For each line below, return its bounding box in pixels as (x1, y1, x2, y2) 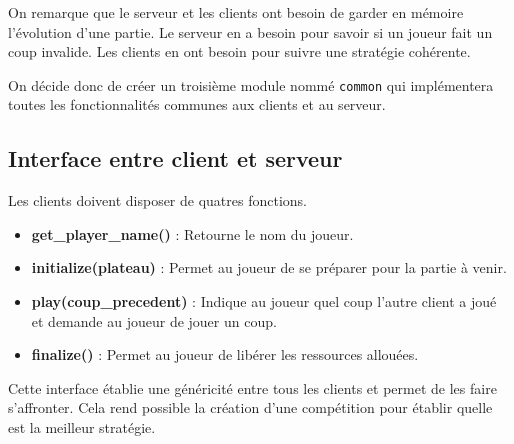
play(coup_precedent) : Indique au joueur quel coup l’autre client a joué (31, 291, 497, 312)
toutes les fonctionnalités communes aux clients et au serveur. (8, 94, 386, 115)
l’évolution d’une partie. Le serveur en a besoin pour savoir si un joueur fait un (8, 21, 493, 42)
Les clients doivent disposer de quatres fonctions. (8, 190, 307, 211)
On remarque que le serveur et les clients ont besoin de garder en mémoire (8, 2, 464, 22)
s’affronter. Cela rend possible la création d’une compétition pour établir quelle (8, 397, 493, 418)
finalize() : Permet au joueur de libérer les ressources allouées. (31, 344, 419, 365)
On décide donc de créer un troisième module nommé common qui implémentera (8, 74, 494, 95)
